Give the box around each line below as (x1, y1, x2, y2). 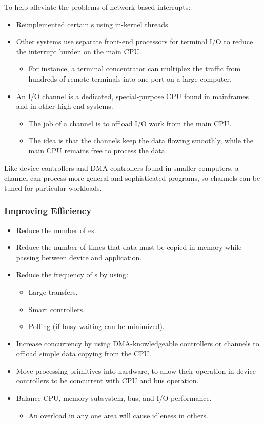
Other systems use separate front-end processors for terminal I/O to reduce (16, 36, 253, 47)
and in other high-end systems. (16, 101, 113, 111)
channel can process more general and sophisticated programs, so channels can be (4, 172, 260, 183)
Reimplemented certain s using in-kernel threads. (16, 18, 170, 29)
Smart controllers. (28, 303, 85, 314)
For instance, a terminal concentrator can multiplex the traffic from (28, 63, 241, 74)
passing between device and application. (16, 252, 142, 262)
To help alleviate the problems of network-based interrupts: (4, 2, 191, 12)
